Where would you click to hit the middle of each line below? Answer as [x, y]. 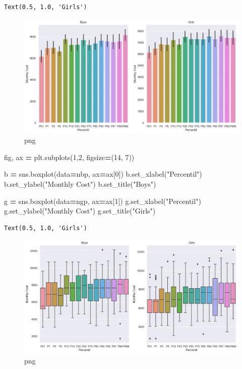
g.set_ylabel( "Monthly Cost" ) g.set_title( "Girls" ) [80, 211]
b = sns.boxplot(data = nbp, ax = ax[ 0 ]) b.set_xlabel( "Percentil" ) [103, 174]
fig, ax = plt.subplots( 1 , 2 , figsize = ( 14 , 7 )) [69, 157]
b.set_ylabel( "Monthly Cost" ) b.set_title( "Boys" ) [80, 184]
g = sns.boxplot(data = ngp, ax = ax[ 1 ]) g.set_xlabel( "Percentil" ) [103, 201]
